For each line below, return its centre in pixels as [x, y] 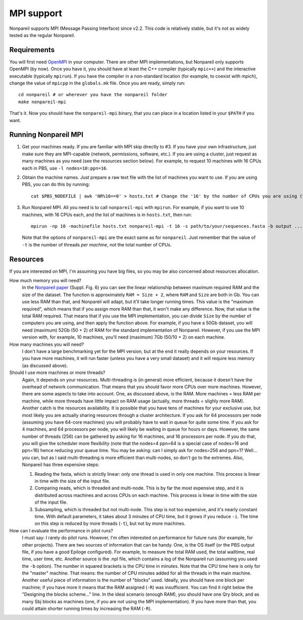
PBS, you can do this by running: [56, 184]
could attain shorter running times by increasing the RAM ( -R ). [87, 609]
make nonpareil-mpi [42, 102]
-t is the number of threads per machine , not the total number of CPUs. [97, 244]
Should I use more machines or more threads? [57, 373]
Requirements [32, 50]
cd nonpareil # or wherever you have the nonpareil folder [93, 95]
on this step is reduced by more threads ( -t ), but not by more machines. [110, 523]
